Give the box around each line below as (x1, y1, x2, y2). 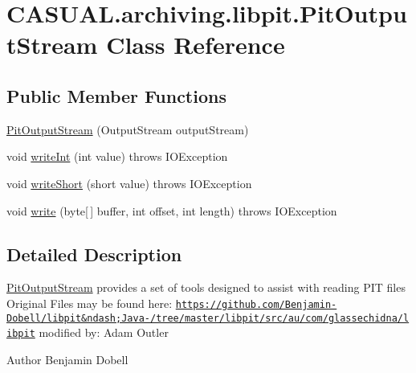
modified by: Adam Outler (39, 324, 169, 341)
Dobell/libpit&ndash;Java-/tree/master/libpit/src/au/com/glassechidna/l (6, 312, 410, 324)
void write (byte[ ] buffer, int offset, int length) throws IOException (6, 202, 337, 219)
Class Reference (106, 28, 285, 61)
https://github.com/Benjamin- (175, 298, 337, 310)
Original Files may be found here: (6, 294, 173, 311)
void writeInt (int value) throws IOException (6, 148, 228, 165)
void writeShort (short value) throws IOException (6, 174, 252, 191)
